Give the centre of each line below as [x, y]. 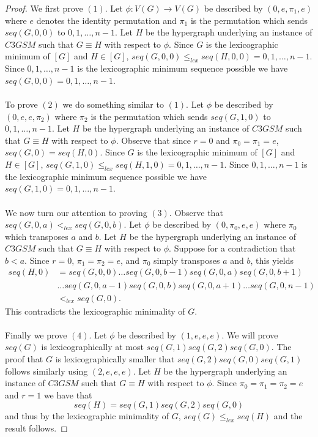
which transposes [37, 236]
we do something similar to [113, 104]
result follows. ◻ [36, 428]
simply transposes [187, 260]
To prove [21, 104]
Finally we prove [36, 334]
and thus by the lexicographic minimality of [87, 416]
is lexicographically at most [92, 347]
